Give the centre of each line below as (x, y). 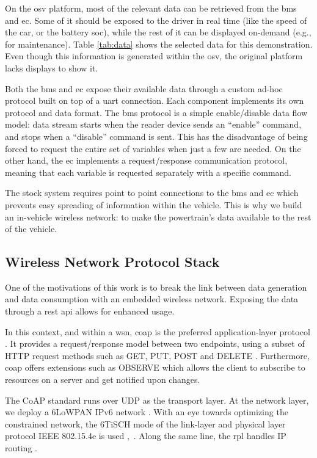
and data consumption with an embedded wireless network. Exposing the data (152, 299)
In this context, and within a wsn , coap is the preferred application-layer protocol (158, 331)
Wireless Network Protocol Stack (112, 262)
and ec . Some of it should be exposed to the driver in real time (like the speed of (156, 20)
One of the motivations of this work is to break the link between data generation (156, 287)
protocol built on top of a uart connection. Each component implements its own (155, 100)
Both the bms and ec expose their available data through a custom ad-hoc (144, 88)
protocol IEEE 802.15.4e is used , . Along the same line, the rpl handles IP (146, 436)
